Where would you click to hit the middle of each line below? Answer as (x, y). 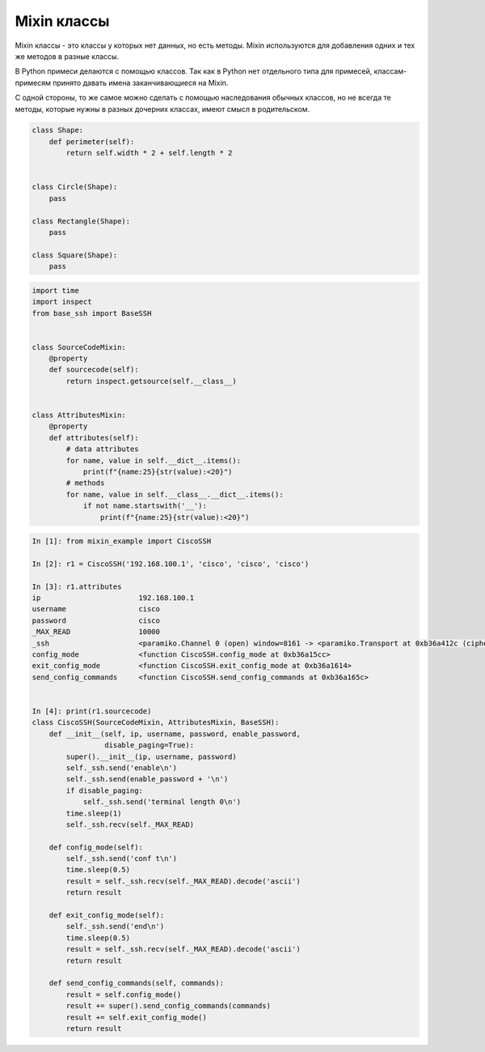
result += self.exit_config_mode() (137, 1017)
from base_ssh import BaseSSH (92, 313)
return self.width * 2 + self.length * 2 (149, 153)
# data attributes (102, 449)
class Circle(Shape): (75, 187)
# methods (85, 483)
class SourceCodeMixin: (79, 347)
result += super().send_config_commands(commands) (168, 1006)
